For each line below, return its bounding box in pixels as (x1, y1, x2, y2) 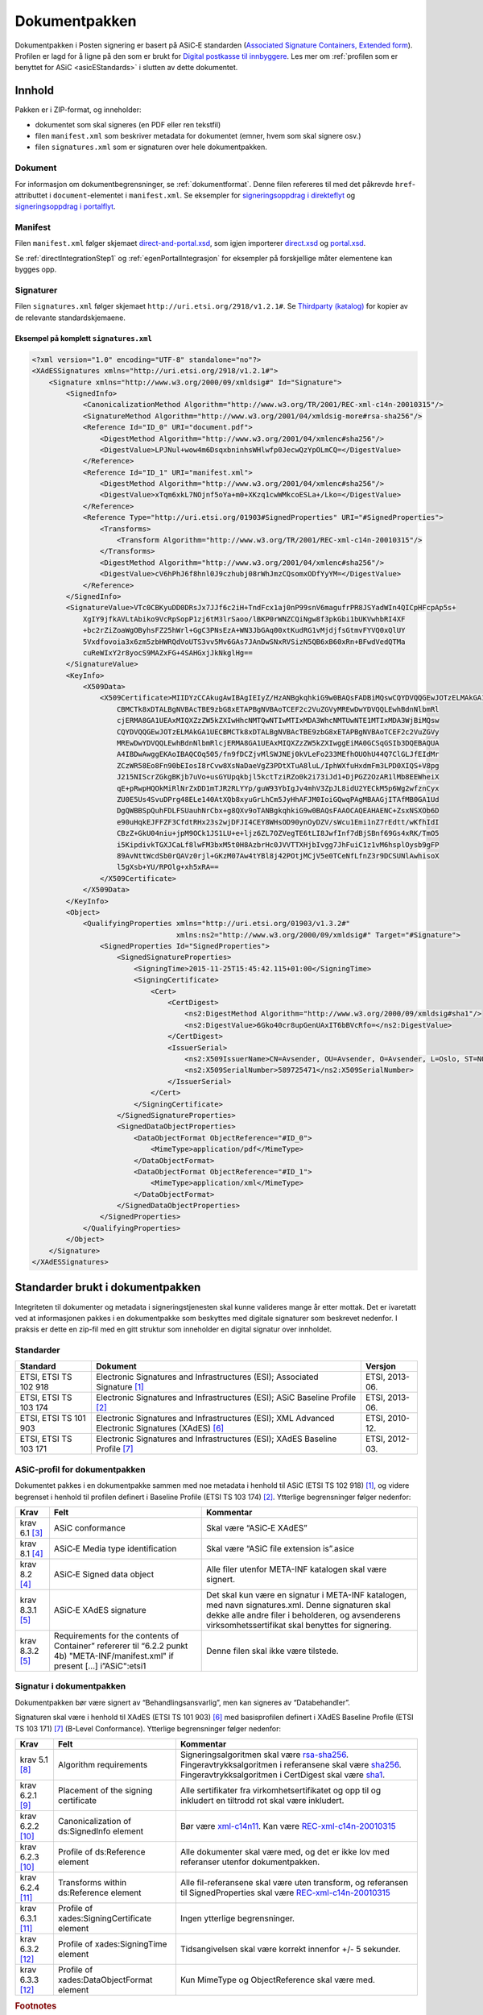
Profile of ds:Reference (57, 1846, 146, 1857)
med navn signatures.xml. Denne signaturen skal (206, 1599, 390, 1610)
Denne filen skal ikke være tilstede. (206, 1645, 339, 1656)
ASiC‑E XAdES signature (53, 1604, 147, 1615)
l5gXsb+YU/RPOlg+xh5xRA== (117, 862, 219, 872)
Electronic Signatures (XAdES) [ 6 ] (95, 1423, 225, 1434)
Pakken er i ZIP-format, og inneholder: (14, 105, 142, 114)
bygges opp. (14, 264, 57, 274)
